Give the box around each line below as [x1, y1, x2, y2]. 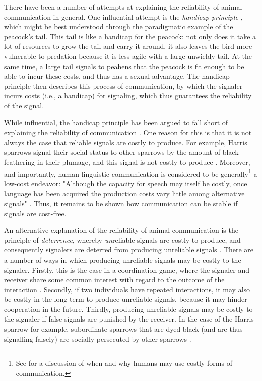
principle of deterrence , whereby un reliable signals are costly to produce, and [4, 234, 241, 245]
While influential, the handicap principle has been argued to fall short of [4, 117, 228, 128]
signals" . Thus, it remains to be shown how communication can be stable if [4, 198, 238, 208]
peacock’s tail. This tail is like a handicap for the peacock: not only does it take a [4, 31, 256, 41]
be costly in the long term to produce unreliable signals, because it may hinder [4, 294, 247, 304]
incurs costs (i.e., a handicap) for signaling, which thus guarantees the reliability [4, 90, 252, 101]
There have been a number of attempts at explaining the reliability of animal [4, 2, 242, 12]
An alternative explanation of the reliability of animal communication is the [4, 225, 238, 235]
